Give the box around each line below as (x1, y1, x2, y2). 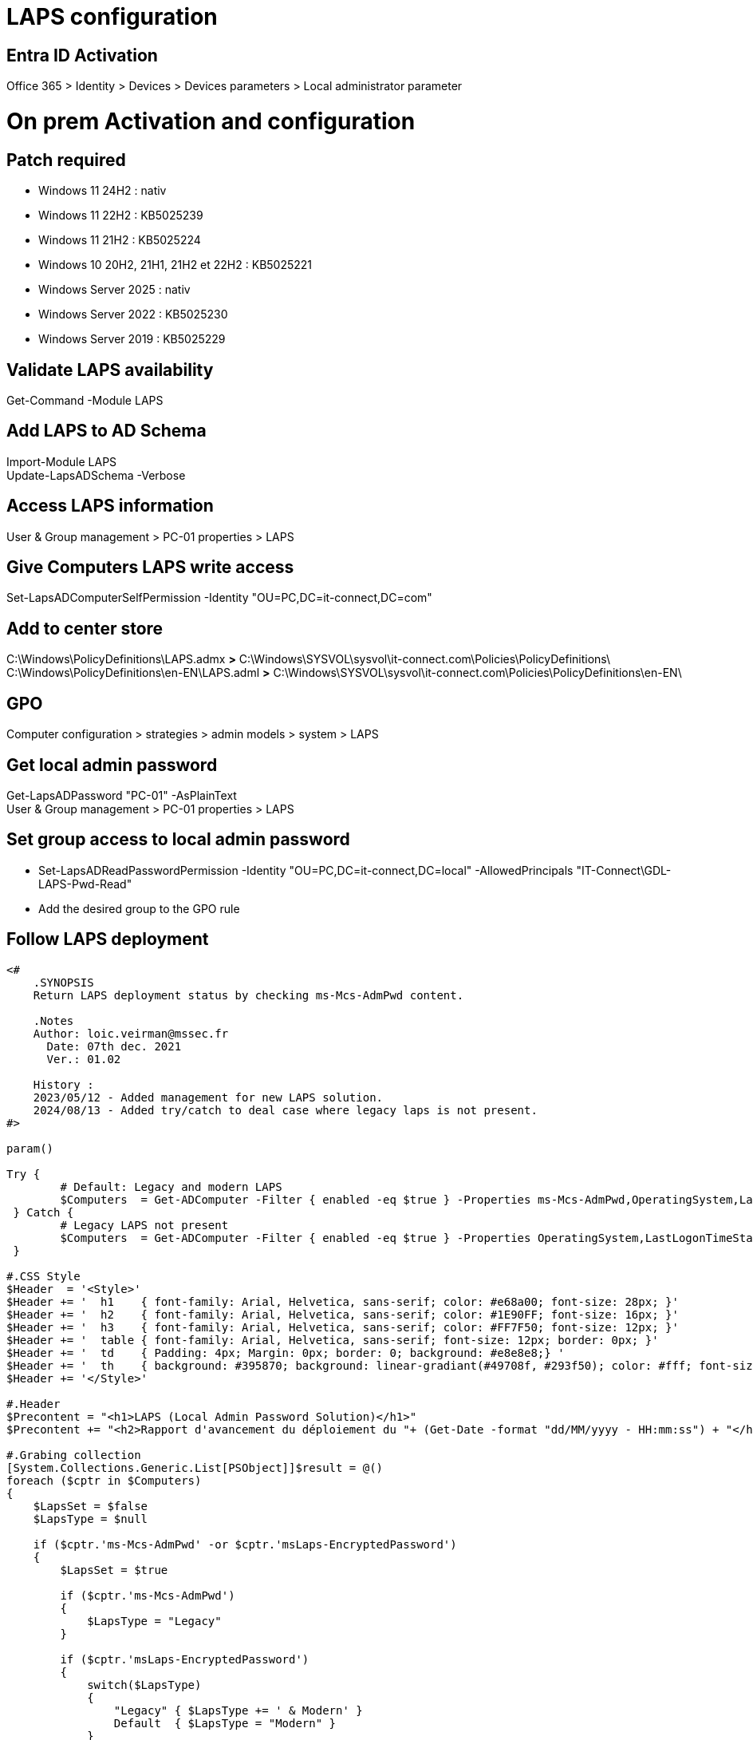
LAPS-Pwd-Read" (38, 876, 132, 891)
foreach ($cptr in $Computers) (6, 1473, 202, 1487)
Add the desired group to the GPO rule (38, 901, 240, 915)
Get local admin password (6, 754, 218, 775)
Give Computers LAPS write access (6, 557, 294, 578)
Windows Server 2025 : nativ (38, 283, 191, 297)
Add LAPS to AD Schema (6, 421, 207, 441)
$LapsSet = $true (60, 1563, 168, 1576)
